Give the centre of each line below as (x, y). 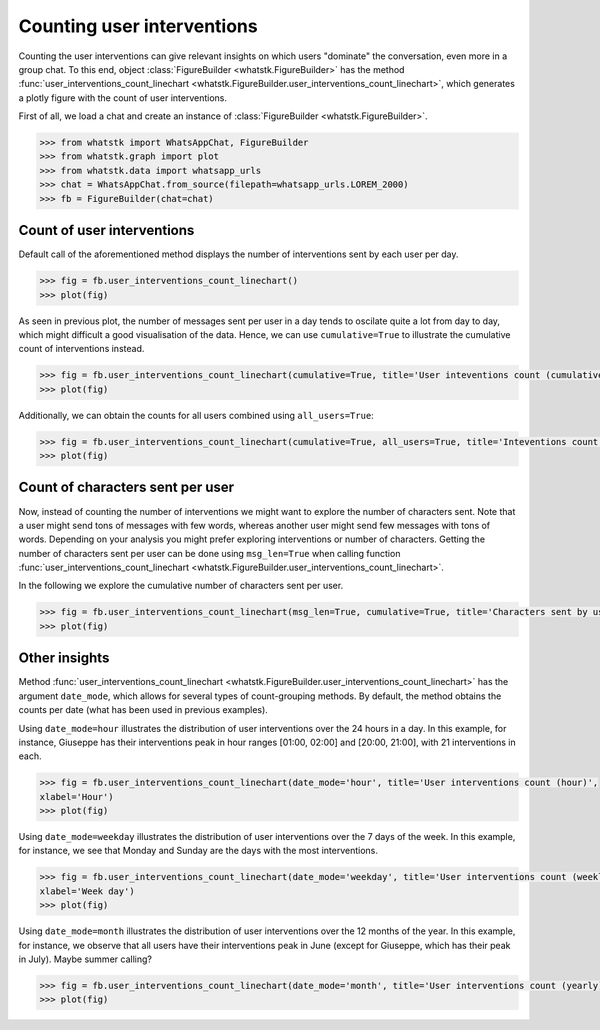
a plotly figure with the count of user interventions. (123, 97)
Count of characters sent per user (126, 487)
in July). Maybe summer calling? (85, 959)
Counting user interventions (138, 26)
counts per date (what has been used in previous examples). (143, 710)
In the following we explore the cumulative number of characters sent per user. (181, 586)
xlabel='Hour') (76, 796)
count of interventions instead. (81, 349)
